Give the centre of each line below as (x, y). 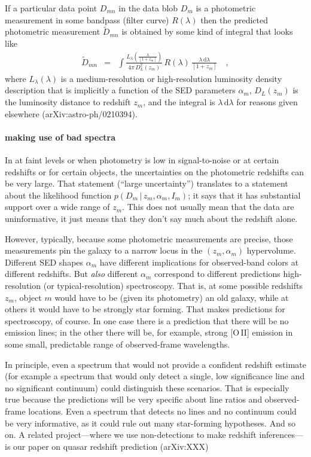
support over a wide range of (57, 207)
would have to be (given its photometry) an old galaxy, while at (172, 297)
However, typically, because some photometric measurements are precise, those (149, 238)
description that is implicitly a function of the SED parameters (120, 90)
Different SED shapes (44, 262)
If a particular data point (51, 8)
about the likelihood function (58, 195)
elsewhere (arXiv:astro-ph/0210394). (71, 113)
